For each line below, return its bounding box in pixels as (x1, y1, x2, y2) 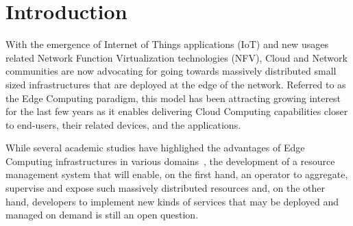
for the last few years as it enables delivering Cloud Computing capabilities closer (5, 104, 348, 118)
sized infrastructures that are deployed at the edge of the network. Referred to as (5, 77, 346, 91)
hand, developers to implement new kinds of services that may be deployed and (5, 194, 339, 208)
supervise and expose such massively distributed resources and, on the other (5, 181, 325, 195)
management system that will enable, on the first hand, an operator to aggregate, (5, 167, 348, 181)
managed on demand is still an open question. (5, 208, 199, 222)
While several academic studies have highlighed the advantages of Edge (5, 140, 305, 155)
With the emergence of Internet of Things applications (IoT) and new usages (5, 37, 328, 51)
